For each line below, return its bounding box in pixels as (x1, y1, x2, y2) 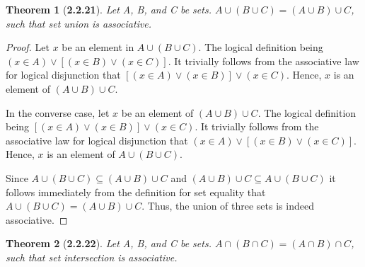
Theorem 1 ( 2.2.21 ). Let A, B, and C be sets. (6, 2, 212, 16)
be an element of (121, 105, 194, 120)
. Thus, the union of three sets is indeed (141, 198, 314, 213)
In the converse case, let (6, 105, 110, 120)
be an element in (62, 40, 134, 55)
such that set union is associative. (6, 16, 152, 30)
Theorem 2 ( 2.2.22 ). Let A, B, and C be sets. (6, 236, 212, 251)
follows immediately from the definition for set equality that (6, 184, 266, 199)
